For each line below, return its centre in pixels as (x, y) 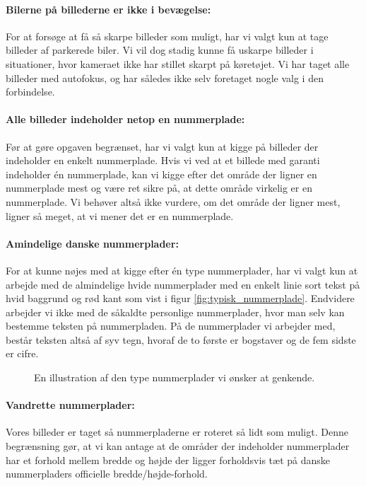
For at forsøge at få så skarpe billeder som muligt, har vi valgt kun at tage (167, 36)
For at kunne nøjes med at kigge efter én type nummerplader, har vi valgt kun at (182, 270)
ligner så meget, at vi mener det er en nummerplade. (120, 215)
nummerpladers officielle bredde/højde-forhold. (107, 474)
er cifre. (22, 353)
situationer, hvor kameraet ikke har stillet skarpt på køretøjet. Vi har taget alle (178, 63)
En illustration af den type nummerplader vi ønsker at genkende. (175, 377)
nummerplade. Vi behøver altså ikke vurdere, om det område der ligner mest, (173, 201)
